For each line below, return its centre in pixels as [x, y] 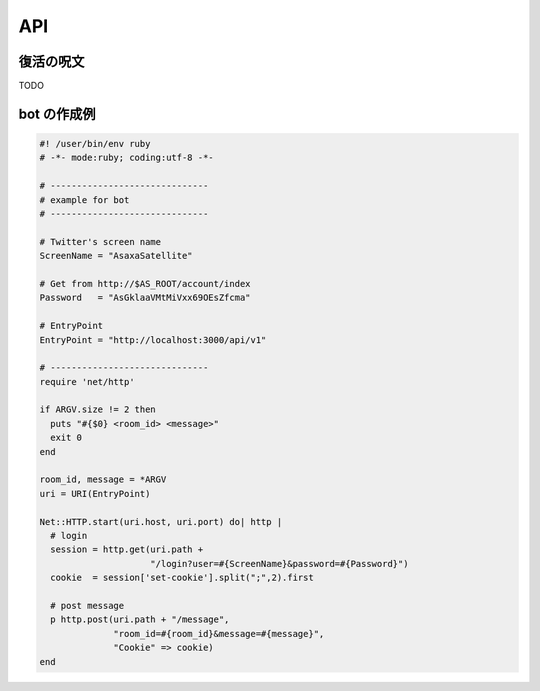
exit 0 [66, 438]
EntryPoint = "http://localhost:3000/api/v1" [153, 339]
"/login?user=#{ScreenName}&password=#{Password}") [279, 563]
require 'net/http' [87, 381]
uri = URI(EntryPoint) [95, 493]
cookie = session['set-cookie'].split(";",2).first [182, 578]
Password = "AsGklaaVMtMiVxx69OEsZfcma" [145, 298]
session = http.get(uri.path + [127, 549]
